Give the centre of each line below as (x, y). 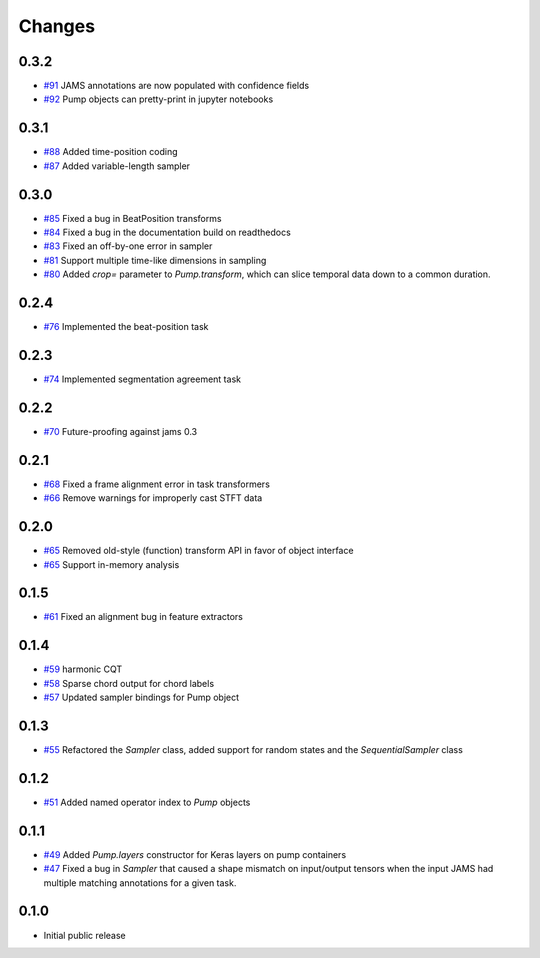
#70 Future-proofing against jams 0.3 (120, 431)
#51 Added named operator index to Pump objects (147, 802)
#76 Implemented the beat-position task (126, 327)
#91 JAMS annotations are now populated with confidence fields (176, 86)
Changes (56, 26)
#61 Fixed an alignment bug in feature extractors (143, 617)
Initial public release (85, 935)
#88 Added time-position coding (110, 152)
